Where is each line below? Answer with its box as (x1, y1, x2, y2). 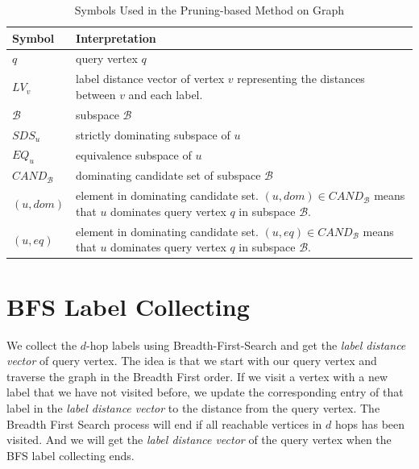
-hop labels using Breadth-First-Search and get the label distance (86, 336, 406, 353)
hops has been (334, 415, 405, 432)
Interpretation (76, 29, 156, 46)
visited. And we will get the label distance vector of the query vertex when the (6, 431, 392, 448)
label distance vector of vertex (76, 70, 225, 87)
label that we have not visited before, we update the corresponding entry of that (6, 384, 404, 401)
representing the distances (237, 70, 365, 87)
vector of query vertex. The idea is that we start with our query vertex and (6, 352, 377, 369)
